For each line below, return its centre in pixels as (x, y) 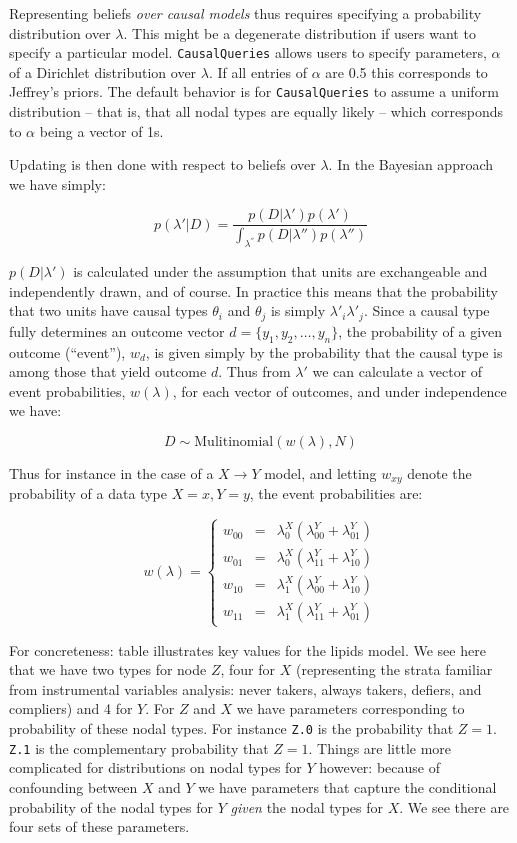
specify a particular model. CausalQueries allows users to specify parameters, (248, 52)
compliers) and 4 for (71, 708)
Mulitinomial (234, 441)
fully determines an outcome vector (117, 330)
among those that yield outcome (108, 371)
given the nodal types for (307, 806)
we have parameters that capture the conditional (347, 786)
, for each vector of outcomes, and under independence (339, 390)
